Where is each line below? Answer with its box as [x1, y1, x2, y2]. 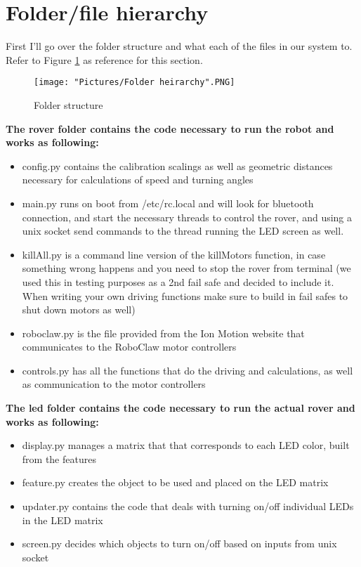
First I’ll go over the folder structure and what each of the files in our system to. [6, 39, 353, 53]
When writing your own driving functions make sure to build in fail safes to [22, 288, 348, 303]
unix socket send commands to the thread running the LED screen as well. [22, 223, 344, 238]
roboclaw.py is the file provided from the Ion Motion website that [22, 325, 305, 340]
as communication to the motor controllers [22, 377, 206, 391]
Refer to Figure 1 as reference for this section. [6, 52, 203, 67]
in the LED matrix [22, 512, 103, 527]
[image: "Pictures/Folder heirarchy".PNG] [34, 77, 235, 88]
